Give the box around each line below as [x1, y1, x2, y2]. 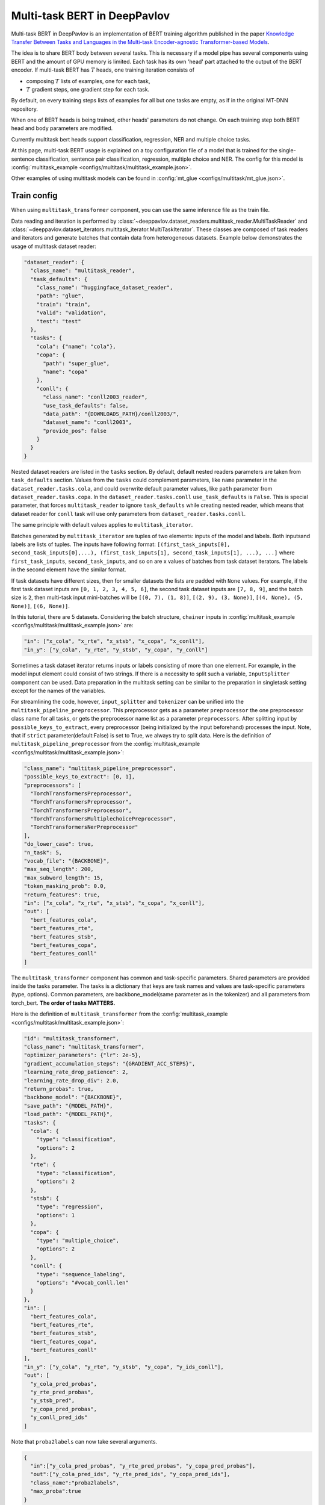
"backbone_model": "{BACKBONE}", [23, 1094, 123, 1101]
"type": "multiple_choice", [36, 1237, 120, 1244]
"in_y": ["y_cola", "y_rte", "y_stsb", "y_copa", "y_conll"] [23, 646, 208, 653]
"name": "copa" [43, 368, 88, 375]
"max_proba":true [30, 1488, 81, 1495]
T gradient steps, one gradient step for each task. [26, 85, 150, 93]
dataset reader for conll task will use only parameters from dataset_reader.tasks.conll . [11, 510, 246, 517]
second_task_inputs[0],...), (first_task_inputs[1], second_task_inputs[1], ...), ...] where [11, 549, 295, 556]
